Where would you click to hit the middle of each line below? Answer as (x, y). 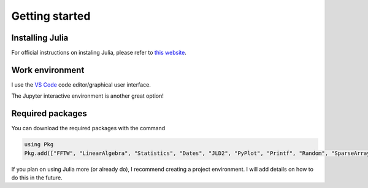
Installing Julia (40, 38)
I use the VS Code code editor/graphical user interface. (81, 84)
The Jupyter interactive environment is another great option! (87, 96)
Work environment (48, 70)
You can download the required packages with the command (88, 128)
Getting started (51, 16)
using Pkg (39, 145)
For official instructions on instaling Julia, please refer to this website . (99, 53)
